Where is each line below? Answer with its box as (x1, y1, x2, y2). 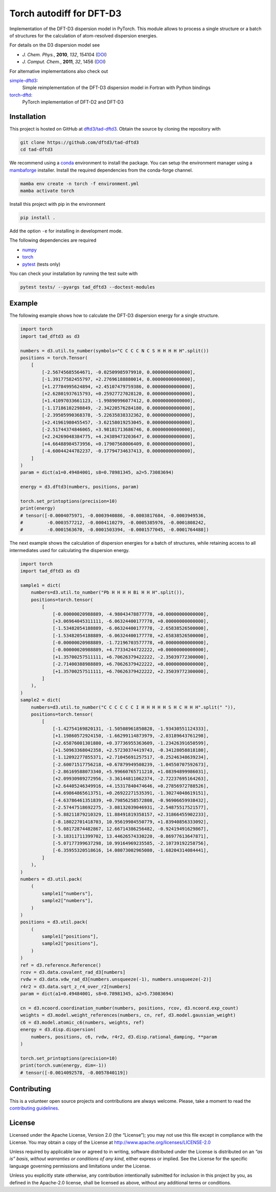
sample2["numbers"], (41, 898, 94, 904)
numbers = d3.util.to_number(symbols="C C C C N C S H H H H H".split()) (20, 348, 209, 353)
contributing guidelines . (9, 1105, 60, 1111)
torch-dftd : (9, 92, 33, 98)
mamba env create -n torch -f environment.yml (20, 181, 139, 186)
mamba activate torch (20, 188, 75, 194)
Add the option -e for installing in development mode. (9, 228, 123, 234)
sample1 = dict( (20, 582, 61, 588)
